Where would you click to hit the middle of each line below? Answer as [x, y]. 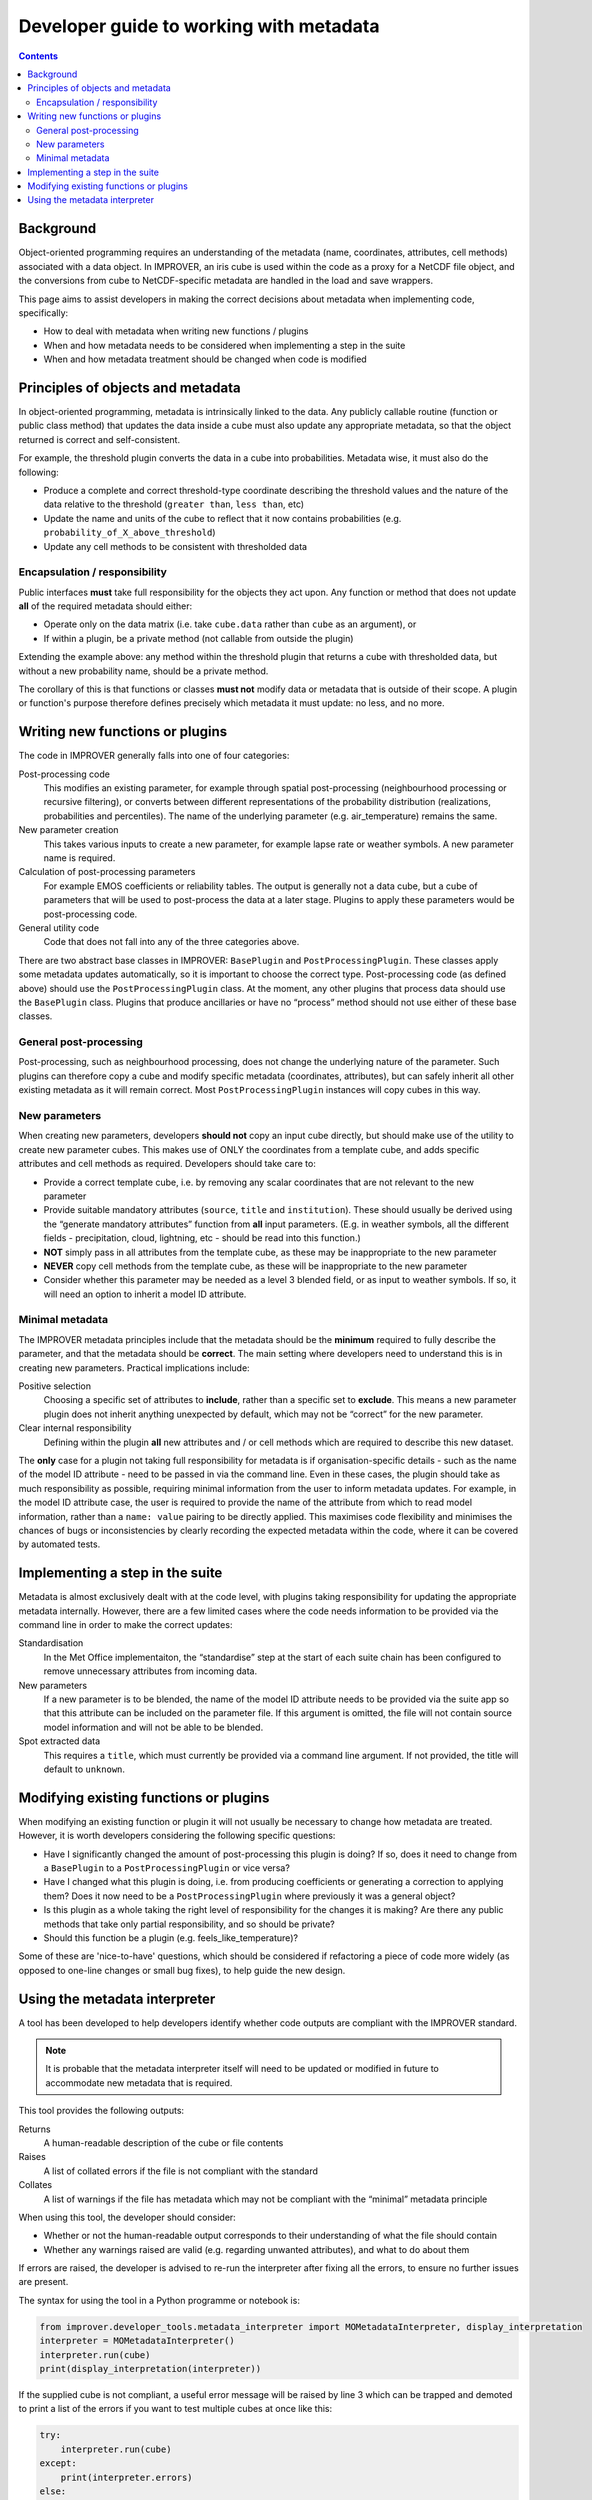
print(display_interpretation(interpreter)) [150, 2369]
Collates [35, 2185]
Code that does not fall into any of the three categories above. [171, 942]
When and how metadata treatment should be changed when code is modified [205, 359]
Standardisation [51, 1643]
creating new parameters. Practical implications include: [134, 1367]
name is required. [79, 858]
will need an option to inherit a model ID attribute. [145, 1294]
